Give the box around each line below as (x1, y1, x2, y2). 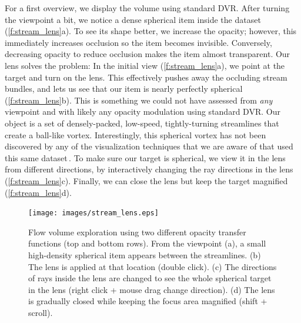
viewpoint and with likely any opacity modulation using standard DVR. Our (5, 105, 280, 118)
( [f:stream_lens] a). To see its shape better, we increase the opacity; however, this (5, 25, 297, 37)
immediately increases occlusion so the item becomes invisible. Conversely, (5, 36, 272, 48)
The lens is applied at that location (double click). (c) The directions (28, 260, 277, 272)
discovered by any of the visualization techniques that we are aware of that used (5, 140, 293, 152)
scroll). (28, 306, 53, 318)
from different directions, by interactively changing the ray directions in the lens (5, 163, 293, 175)
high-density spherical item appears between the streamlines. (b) (28, 248, 261, 261)
